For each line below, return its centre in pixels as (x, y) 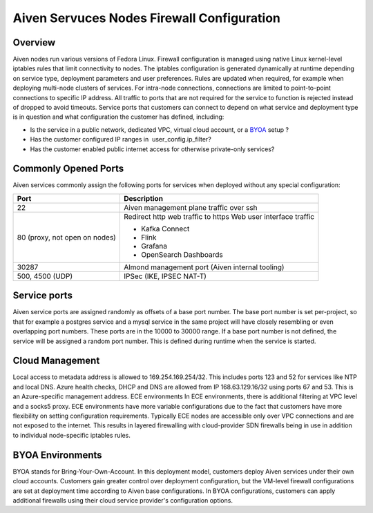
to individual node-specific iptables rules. (72, 435)
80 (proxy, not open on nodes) (67, 237)
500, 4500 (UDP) (45, 276)
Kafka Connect (165, 229)
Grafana (154, 246)
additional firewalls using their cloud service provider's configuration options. (123, 500)
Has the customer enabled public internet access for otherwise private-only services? (152, 149)
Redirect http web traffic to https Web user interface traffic (219, 216)
